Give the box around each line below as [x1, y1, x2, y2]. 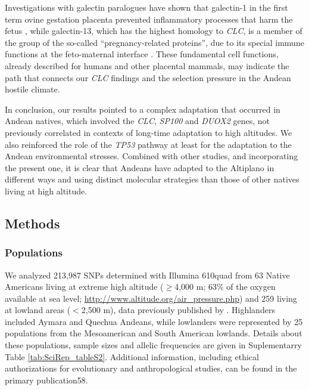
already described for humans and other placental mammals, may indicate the [5, 59, 289, 72]
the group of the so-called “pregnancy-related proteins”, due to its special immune [5, 36, 304, 48]
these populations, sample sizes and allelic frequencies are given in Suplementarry [5, 339, 302, 351]
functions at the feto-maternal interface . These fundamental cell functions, [5, 48, 279, 60]
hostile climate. [5, 83, 60, 95]
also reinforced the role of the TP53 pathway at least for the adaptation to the [5, 138, 292, 150]
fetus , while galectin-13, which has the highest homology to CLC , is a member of [5, 24, 302, 37]
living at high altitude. [5, 184, 88, 197]
